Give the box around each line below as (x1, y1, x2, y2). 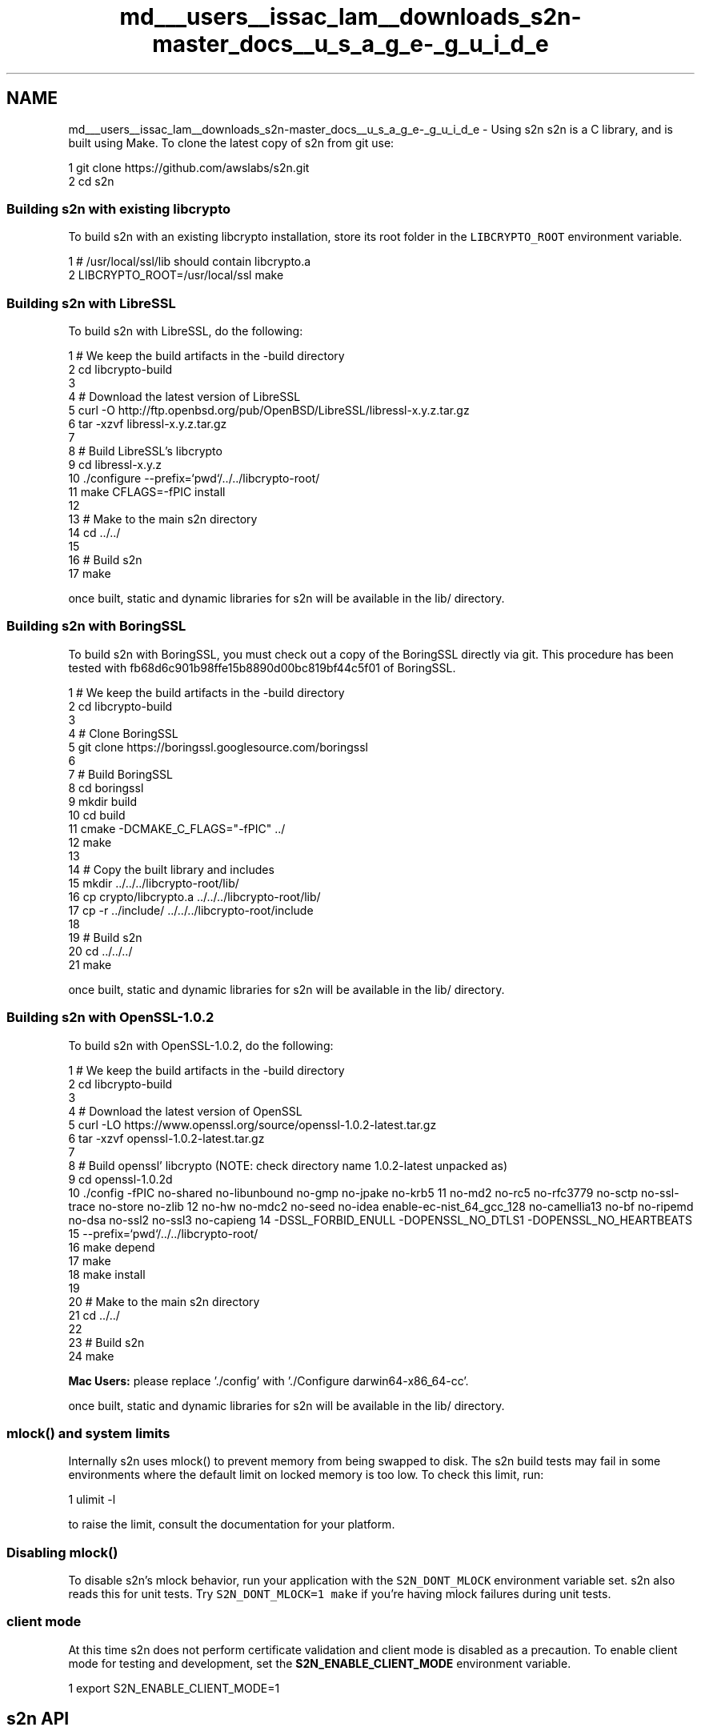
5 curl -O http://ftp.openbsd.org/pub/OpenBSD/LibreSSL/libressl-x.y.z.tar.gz (68, 403, 470, 418)
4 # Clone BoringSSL (68, 726, 178, 740)
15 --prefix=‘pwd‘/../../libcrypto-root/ (68, 1226, 258, 1240)
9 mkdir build (68, 794, 138, 808)
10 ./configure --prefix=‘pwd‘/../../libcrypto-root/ (68, 471, 320, 486)
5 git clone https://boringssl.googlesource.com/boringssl (68, 739, 368, 754)
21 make (68, 957, 112, 972)
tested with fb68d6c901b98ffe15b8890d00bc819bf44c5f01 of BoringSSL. (68, 660, 456, 675)
